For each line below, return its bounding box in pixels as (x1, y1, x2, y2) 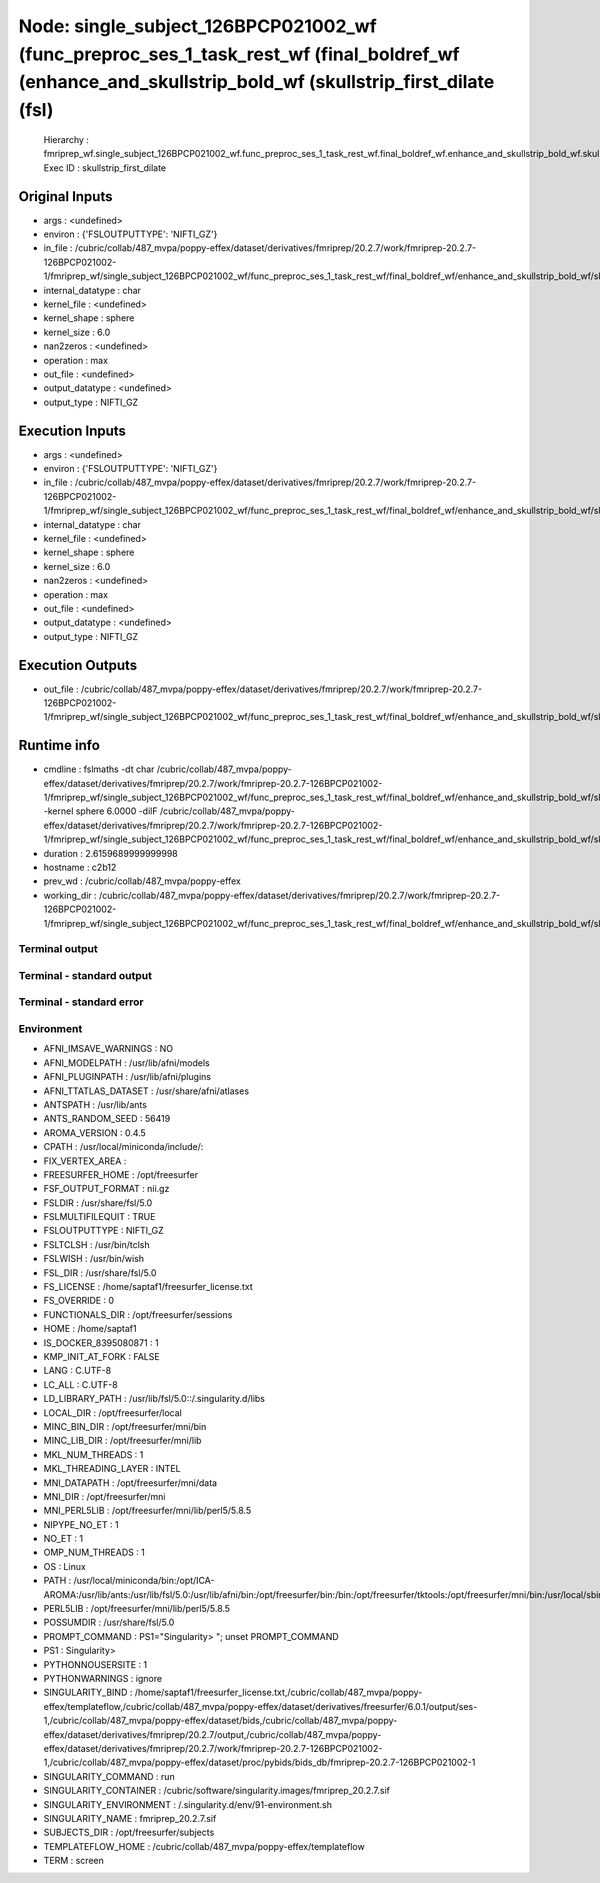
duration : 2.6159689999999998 (43, 847, 179, 859)
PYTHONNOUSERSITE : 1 (43, 1658, 148, 1670)
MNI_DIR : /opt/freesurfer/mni (43, 1490, 166, 1502)
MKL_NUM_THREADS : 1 (43, 1448, 144, 1460)
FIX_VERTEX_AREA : (43, 1155, 127, 1167)
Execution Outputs (18, 656, 138, 674)
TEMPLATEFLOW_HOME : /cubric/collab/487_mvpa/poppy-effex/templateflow (43, 1840, 365, 1852)
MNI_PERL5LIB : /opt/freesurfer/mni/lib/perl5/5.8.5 (43, 1505, 252, 1517)
